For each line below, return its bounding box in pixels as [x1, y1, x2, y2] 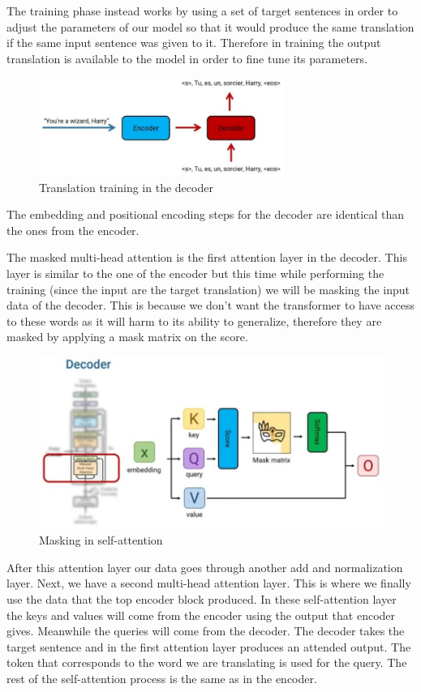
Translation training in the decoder [39, 178, 213, 195]
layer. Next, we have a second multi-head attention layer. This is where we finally [6, 575, 411, 592]
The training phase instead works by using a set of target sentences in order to [6, 2, 398, 19]
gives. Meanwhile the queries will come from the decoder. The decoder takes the [6, 622, 405, 639]
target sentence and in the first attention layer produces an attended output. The [6, 638, 411, 655]
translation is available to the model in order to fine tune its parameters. [6, 49, 368, 66]
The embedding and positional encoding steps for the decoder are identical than [6, 206, 404, 223]
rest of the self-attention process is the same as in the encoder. [6, 670, 317, 687]
